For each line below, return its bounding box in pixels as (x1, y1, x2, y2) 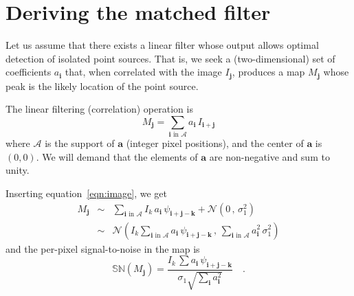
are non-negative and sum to (209, 149, 330, 163)
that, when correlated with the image (65, 65, 222, 79)
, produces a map (232, 65, 305, 79)
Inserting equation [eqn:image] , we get (5, 186, 168, 201)
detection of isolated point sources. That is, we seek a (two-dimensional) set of (5, 51, 335, 65)
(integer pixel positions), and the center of (126, 136, 304, 150)
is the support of (45, 136, 115, 150)
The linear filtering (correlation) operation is (5, 102, 193, 116)
